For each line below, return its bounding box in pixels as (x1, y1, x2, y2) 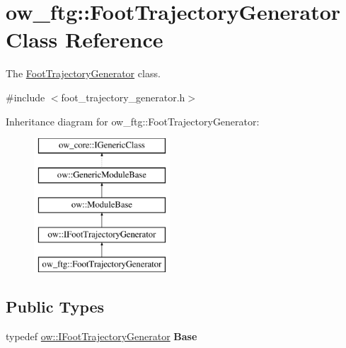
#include (6, 89, 45, 104)
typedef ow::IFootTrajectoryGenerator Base (6, 328, 197, 343)
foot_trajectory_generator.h (61, 89, 185, 104)
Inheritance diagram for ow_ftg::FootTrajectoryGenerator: (6, 113, 260, 128)
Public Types (6, 296, 105, 318)
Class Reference (6, 25, 163, 54)
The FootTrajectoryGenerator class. (6, 66, 161, 81)
